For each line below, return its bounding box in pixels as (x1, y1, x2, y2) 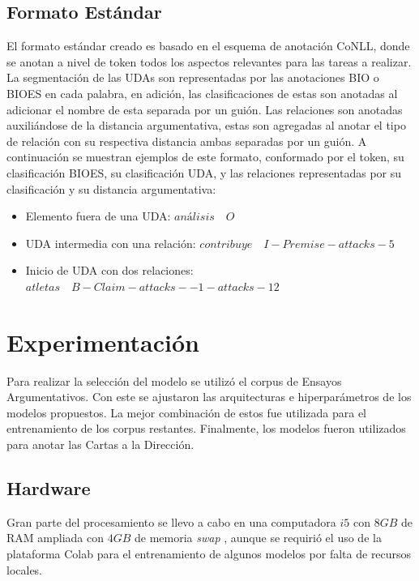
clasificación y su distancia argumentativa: (6, 180, 216, 197)
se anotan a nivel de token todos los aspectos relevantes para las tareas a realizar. (6, 53, 412, 70)
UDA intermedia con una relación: (25, 234, 196, 251)
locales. (6, 561, 43, 578)
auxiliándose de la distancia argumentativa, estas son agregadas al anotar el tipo (6, 117, 406, 134)
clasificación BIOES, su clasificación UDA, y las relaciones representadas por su (6, 164, 402, 181)
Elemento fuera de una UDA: (25, 207, 171, 224)
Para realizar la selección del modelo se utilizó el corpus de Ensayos (6, 372, 342, 389)
